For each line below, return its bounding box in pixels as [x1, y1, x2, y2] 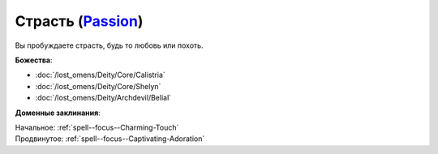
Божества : [15, 55, 53, 65]
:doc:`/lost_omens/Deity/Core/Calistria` [35, 70, 165, 80]
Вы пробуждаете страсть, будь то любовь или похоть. [15, 41, 204, 50]
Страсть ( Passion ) [15, 12, 144, 30]
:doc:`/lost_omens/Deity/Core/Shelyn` [35, 81, 161, 91]
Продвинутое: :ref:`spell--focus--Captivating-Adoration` [15, 134, 205, 143]
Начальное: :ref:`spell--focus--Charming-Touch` [15, 122, 179, 132]
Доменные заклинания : [15, 108, 101, 118]
